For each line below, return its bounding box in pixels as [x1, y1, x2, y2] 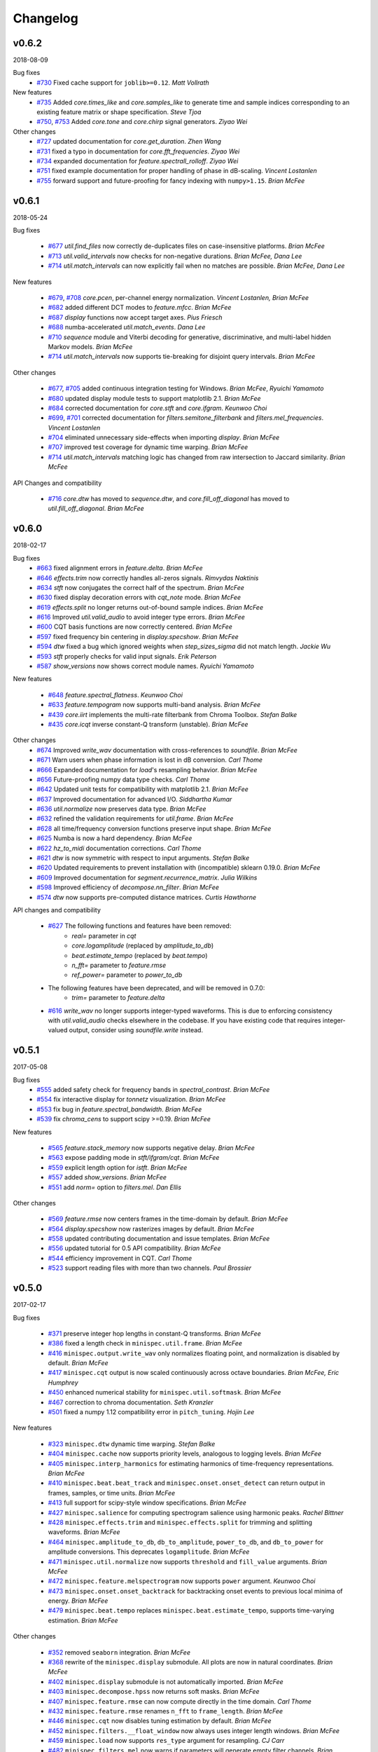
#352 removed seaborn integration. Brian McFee [48, 1648, 190, 1657]
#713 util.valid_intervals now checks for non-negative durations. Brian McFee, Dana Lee [48, 252, 302, 260]
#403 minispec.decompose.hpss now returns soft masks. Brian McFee [48, 1688, 260, 1696]
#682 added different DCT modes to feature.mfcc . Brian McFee [48, 303, 232, 312]
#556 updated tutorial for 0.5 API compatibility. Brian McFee [48, 1244, 221, 1252]
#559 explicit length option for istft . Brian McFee [48, 1163, 188, 1172]
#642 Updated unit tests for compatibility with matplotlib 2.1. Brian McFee [36, 785, 248, 793]
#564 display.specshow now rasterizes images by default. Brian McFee [48, 1224, 255, 1233]
